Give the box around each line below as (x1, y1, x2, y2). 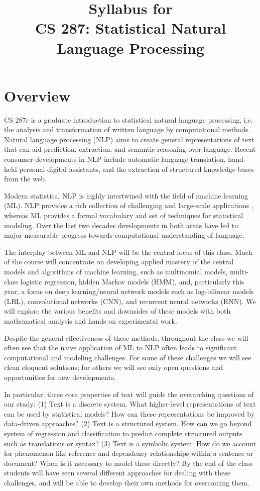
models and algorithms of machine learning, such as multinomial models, (4, 266, 228, 276)
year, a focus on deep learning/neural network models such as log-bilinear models (4, 286, 254, 297)
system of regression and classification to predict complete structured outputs (4, 428, 242, 438)
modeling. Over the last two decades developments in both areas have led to (4, 220, 238, 230)
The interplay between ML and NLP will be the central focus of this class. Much (4, 246, 252, 257)
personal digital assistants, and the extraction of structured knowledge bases (19, 163, 254, 174)
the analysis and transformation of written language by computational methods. (4, 124, 250, 135)
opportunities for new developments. (4, 371, 116, 382)
